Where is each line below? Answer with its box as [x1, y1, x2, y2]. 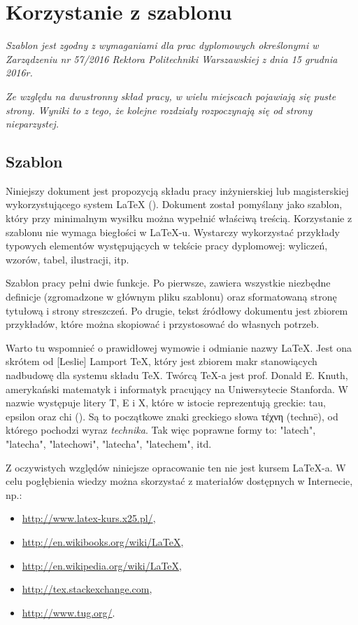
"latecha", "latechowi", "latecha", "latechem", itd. [6, 436, 212, 451]
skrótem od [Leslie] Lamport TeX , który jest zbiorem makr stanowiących [6, 354, 317, 369]
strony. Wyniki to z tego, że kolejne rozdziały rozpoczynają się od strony [6, 102, 313, 117]
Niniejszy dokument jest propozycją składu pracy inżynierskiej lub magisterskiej [6, 183, 349, 198]
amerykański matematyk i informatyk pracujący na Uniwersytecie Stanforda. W [6, 381, 348, 396]
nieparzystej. [6, 116, 59, 131]
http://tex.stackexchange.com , [22, 582, 152, 596]
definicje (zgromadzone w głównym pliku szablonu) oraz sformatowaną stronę [6, 289, 337, 304]
